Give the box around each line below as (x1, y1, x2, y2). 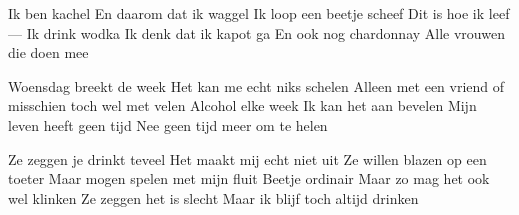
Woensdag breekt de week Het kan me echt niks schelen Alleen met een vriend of (8, 75, 505, 96)
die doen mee (8, 42, 89, 63)
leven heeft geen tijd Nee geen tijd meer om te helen (8, 114, 328, 135)
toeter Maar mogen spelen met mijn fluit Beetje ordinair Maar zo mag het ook (8, 168, 490, 189)
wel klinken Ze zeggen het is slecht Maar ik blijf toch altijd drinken (8, 187, 419, 208)
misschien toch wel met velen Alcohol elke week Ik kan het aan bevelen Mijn (8, 95, 477, 116)
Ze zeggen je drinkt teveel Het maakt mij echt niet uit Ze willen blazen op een (8, 148, 487, 169)
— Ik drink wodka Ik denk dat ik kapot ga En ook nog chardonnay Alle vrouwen (8, 22, 505, 43)
